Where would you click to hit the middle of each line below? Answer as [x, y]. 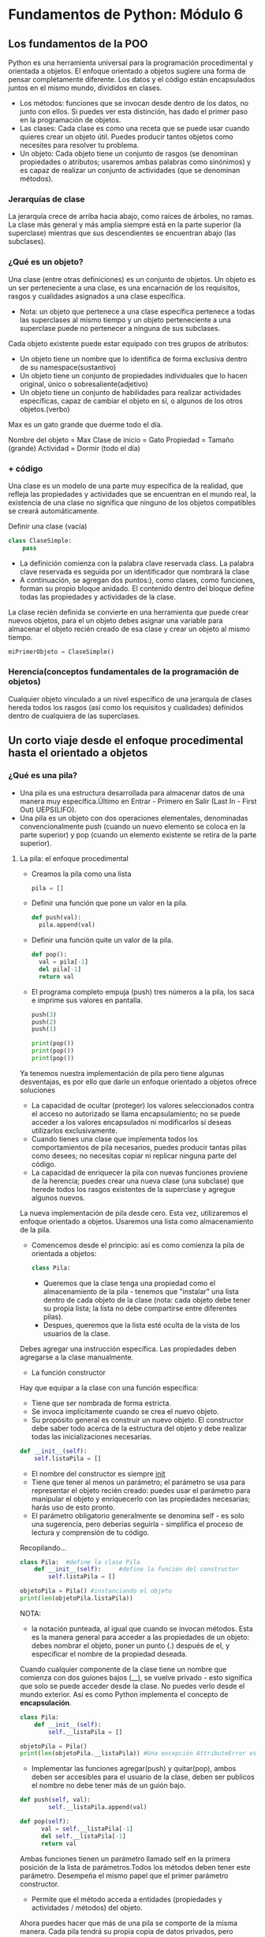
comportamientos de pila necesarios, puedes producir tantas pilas [139, 1147]
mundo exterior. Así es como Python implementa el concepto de [124, 1694]
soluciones [37, 1090]
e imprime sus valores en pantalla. [87, 1000]
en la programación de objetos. [70, 120]
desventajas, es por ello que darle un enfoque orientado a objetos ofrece [138, 1081]
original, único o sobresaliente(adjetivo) [84, 384]
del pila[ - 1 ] [60, 969]
